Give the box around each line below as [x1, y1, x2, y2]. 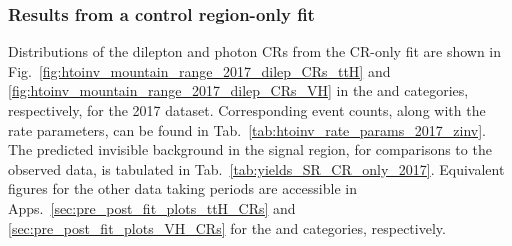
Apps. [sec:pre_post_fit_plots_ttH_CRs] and [8, 197, 296, 218]
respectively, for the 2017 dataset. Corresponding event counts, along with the [8, 100, 486, 120]
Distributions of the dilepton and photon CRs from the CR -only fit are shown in [8, 41, 502, 62]
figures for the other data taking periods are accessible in [8, 178, 357, 199]
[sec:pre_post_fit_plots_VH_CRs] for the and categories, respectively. [8, 217, 446, 238]
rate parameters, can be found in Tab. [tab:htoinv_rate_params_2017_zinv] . [8, 119, 486, 140]
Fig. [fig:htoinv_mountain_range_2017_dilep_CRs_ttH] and [8, 60, 391, 81]
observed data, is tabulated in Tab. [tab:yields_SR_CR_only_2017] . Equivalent [8, 158, 505, 179]
